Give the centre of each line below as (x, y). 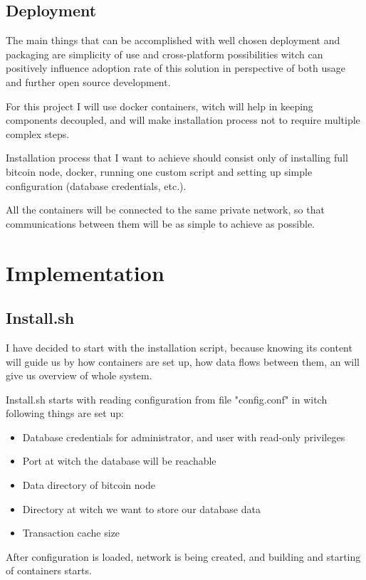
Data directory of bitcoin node (89, 485)
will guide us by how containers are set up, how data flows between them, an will (183, 361)
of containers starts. (49, 570)
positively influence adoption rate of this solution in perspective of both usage (176, 68)
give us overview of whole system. (79, 375)
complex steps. (38, 133)
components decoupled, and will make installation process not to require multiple (183, 120)
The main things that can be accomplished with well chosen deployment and (173, 40)
